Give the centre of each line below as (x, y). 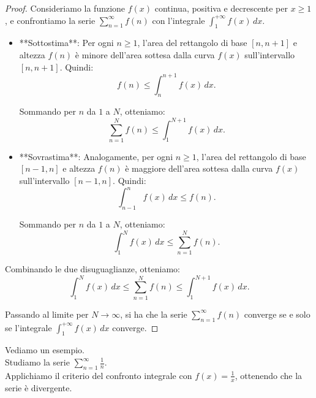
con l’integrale (179, 20)
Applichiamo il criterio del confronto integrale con (99, 375)
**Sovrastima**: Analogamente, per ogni (96, 156)
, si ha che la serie (154, 314)
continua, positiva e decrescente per (221, 8)
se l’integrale (28, 327)
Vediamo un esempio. (45, 350)
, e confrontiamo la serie (50, 20)
